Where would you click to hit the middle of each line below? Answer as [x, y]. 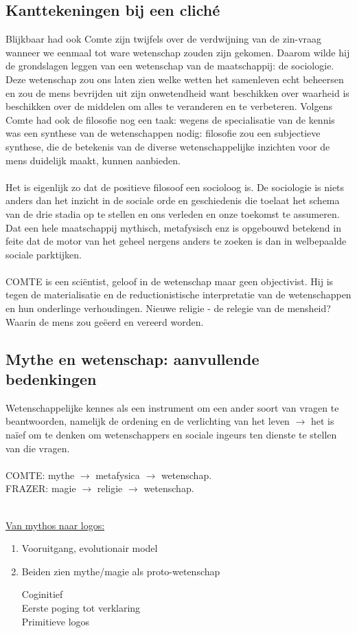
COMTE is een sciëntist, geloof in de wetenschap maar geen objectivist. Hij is [170, 281]
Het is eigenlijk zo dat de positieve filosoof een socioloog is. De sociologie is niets [175, 187]
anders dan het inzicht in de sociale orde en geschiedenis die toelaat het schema [173, 200]
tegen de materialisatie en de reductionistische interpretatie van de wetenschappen [178, 295]
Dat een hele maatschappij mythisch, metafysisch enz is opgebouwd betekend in [173, 227]
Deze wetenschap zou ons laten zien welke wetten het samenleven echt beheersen [175, 79]
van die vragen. [38, 448]
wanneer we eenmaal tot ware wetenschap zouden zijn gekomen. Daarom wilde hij [178, 52]
